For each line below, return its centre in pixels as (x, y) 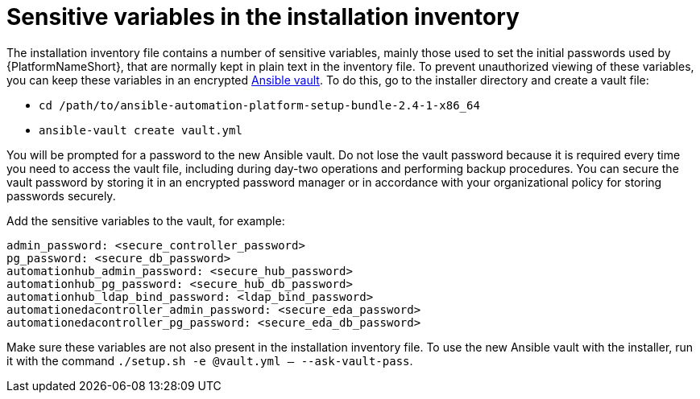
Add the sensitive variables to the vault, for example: (146, 220)
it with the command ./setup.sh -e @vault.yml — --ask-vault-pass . (210, 360)
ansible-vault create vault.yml (141, 130)
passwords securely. (61, 195)
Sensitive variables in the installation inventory (263, 17)
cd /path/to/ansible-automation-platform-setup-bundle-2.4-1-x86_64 (259, 105)
